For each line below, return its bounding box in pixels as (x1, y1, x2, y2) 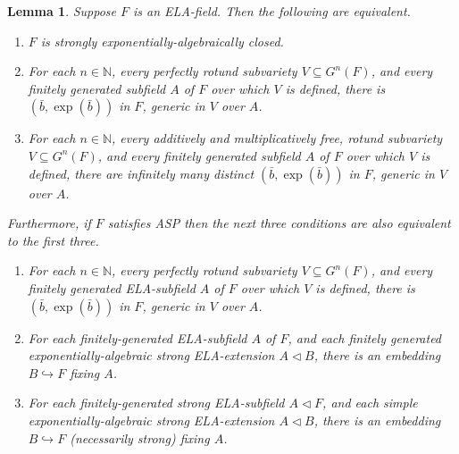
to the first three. (7, 231, 99, 249)
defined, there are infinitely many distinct (28, 164, 255, 182)
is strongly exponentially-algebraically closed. (40, 31, 284, 50)
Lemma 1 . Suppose (7, 2, 117, 20)
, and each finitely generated (288, 328, 442, 347)
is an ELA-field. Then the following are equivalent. (133, 2, 411, 20)
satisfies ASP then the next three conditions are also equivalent (107, 214, 451, 232)
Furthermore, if (7, 214, 91, 232)
